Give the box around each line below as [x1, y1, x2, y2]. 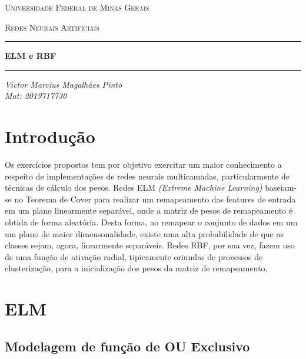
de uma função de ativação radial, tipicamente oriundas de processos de [5, 250, 263, 262]
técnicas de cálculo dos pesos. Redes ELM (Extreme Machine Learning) [5, 181, 262, 194]
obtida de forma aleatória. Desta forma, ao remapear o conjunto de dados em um [5, 216, 298, 228]
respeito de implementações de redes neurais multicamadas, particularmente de [5, 169, 290, 182]
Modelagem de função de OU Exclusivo [5, 337, 250, 355]
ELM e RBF [5, 49, 56, 62]
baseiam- [265, 181, 297, 194]
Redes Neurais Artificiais [5, 21, 99, 33]
